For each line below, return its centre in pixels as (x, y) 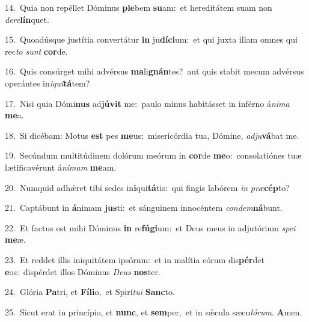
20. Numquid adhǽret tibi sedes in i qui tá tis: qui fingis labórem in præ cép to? (147, 187)
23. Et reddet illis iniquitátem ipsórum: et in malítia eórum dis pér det (135, 259)
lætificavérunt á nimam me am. (61, 167)
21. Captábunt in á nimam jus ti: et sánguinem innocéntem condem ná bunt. (144, 208)
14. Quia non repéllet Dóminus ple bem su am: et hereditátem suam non (139, 7)
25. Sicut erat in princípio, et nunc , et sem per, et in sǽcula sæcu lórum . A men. (154, 311)
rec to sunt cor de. (36, 51)
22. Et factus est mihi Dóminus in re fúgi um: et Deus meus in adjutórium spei (150, 227)
